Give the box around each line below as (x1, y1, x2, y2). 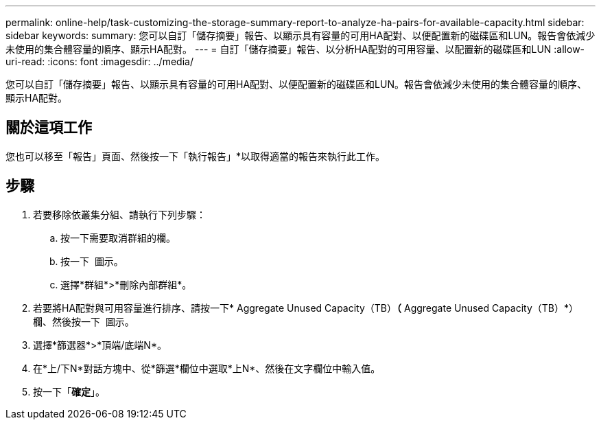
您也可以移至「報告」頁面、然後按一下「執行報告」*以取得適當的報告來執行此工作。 (5, 150, 386, 162)
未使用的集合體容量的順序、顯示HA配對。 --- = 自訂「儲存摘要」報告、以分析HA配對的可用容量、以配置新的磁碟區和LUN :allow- (5, 43, 585, 55)
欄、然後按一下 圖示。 (33, 315, 134, 328)
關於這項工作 (5, 119, 92, 137)
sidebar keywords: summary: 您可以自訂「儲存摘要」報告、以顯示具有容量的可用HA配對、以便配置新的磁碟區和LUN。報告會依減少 (5, 30, 596, 41)
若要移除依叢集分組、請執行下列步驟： (33, 208, 206, 220)
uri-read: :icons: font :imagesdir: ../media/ (5, 56, 193, 67)
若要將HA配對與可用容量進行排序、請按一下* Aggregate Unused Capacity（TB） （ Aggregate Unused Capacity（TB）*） (33, 301, 578, 314)
